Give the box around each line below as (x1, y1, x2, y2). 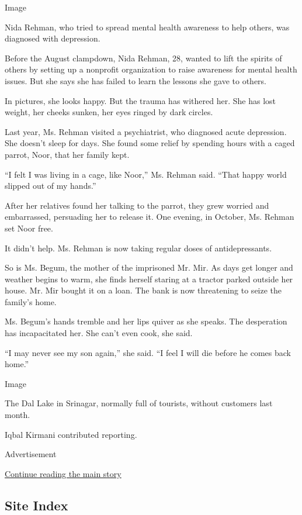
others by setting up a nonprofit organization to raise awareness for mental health (5, 63, 297, 75)
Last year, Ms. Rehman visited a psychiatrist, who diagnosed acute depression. (5, 125, 287, 137)
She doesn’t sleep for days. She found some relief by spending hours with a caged (5, 137, 295, 149)
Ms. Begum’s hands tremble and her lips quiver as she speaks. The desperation (5, 315, 287, 327)
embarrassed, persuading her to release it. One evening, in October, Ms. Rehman (5, 210, 294, 223)
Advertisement (5, 448, 57, 460)
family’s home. (5, 295, 57, 307)
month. (5, 409, 30, 421)
